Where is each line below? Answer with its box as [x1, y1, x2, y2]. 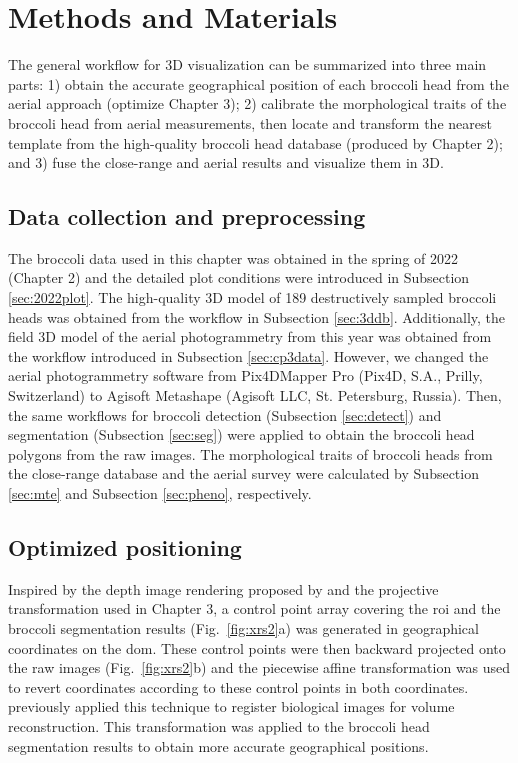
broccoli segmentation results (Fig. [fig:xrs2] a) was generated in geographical [8, 618, 479, 638]
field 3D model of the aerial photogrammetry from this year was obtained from [8, 326, 492, 347]
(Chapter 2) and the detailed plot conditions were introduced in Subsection [8, 267, 470, 288]
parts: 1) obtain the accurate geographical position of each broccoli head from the [8, 73, 509, 94]
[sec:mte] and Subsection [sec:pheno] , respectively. [8, 483, 312, 504]
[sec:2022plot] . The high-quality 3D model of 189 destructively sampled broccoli [8, 287, 497, 308]
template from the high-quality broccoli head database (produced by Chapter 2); [8, 132, 503, 153]
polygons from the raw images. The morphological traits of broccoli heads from [8, 443, 493, 464]
